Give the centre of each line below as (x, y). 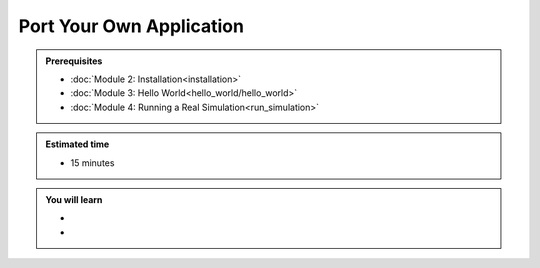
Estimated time (77, 144)
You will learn (74, 199)
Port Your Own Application (131, 26)
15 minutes (92, 162)
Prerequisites (74, 61)
